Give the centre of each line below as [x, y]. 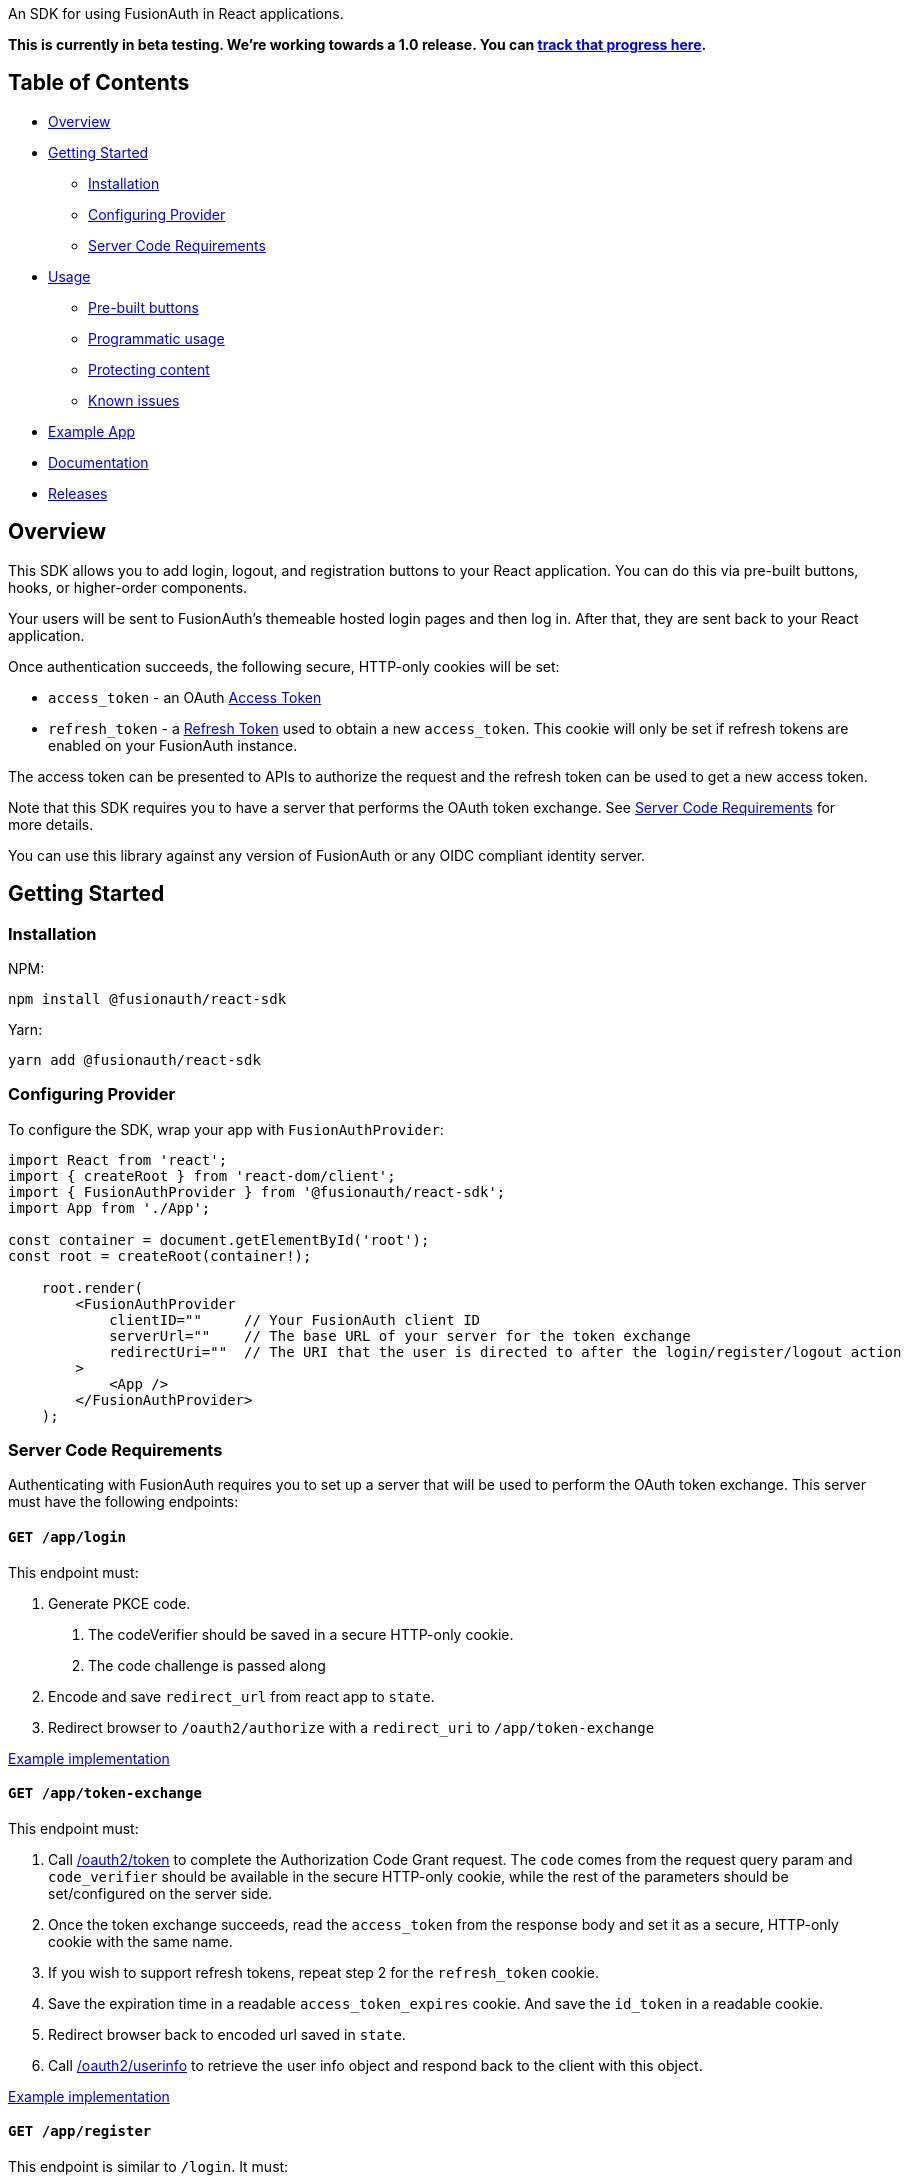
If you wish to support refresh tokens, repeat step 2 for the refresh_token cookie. [324, 1972]
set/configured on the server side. [160, 1893]
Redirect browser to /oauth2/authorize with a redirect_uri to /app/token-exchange [351, 1727]
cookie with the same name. [140, 1941]
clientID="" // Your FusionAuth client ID [295, 1319]
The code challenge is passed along [207, 1665]
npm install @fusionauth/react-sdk [147, 998]
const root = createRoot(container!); [160, 1255]
